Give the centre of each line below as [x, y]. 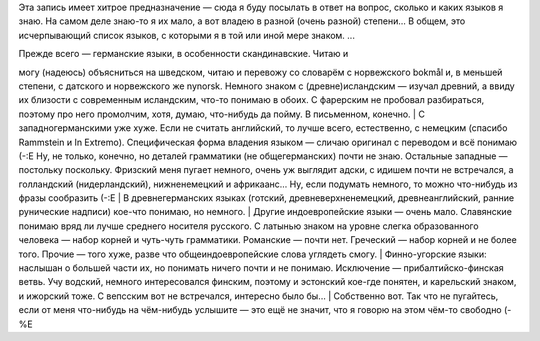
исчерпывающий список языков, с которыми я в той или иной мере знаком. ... [186, 35]
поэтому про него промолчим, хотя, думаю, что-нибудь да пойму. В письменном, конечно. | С [221, 114]
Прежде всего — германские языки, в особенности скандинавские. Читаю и [183, 54]
